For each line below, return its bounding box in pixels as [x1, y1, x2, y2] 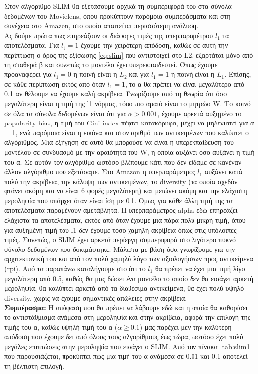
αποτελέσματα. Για [4, 40, 59, 50]
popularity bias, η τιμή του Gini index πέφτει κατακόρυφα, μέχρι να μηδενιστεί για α [4, 118, 254, 128]
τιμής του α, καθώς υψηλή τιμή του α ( [4, 321, 118, 332]
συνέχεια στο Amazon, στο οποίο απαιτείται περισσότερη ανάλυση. [4, 20, 199, 31]
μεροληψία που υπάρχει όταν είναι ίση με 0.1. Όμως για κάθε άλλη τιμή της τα [4, 195, 233, 205]
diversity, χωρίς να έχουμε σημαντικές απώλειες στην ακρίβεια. [4, 292, 187, 303]
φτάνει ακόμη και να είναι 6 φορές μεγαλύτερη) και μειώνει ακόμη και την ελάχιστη [4, 186, 247, 196]
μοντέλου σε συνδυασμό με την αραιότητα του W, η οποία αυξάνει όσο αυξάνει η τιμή [4, 146, 255, 157]
